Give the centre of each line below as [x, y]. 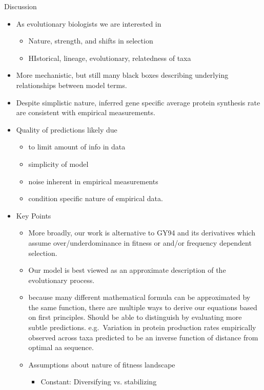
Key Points [34, 215]
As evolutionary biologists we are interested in [89, 23]
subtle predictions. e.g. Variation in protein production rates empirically [142, 327]
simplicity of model [58, 164]
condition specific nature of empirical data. [96, 198]
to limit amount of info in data [77, 147]
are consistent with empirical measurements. [86, 112]
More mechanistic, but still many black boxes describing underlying [122, 75]
